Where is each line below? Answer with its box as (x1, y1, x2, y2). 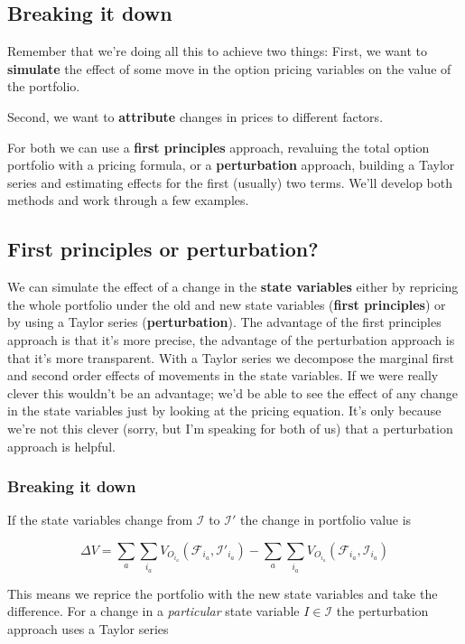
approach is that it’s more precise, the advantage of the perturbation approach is (7, 330, 455, 349)
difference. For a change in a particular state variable (7, 602, 300, 621)
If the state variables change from (7, 510, 193, 529)
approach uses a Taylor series (7, 619, 169, 638)
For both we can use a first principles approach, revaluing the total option (7, 137, 430, 156)
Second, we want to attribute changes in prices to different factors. (7, 107, 384, 126)
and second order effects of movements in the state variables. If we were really (7, 366, 439, 385)
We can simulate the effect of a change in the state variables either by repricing (7, 277, 459, 296)
